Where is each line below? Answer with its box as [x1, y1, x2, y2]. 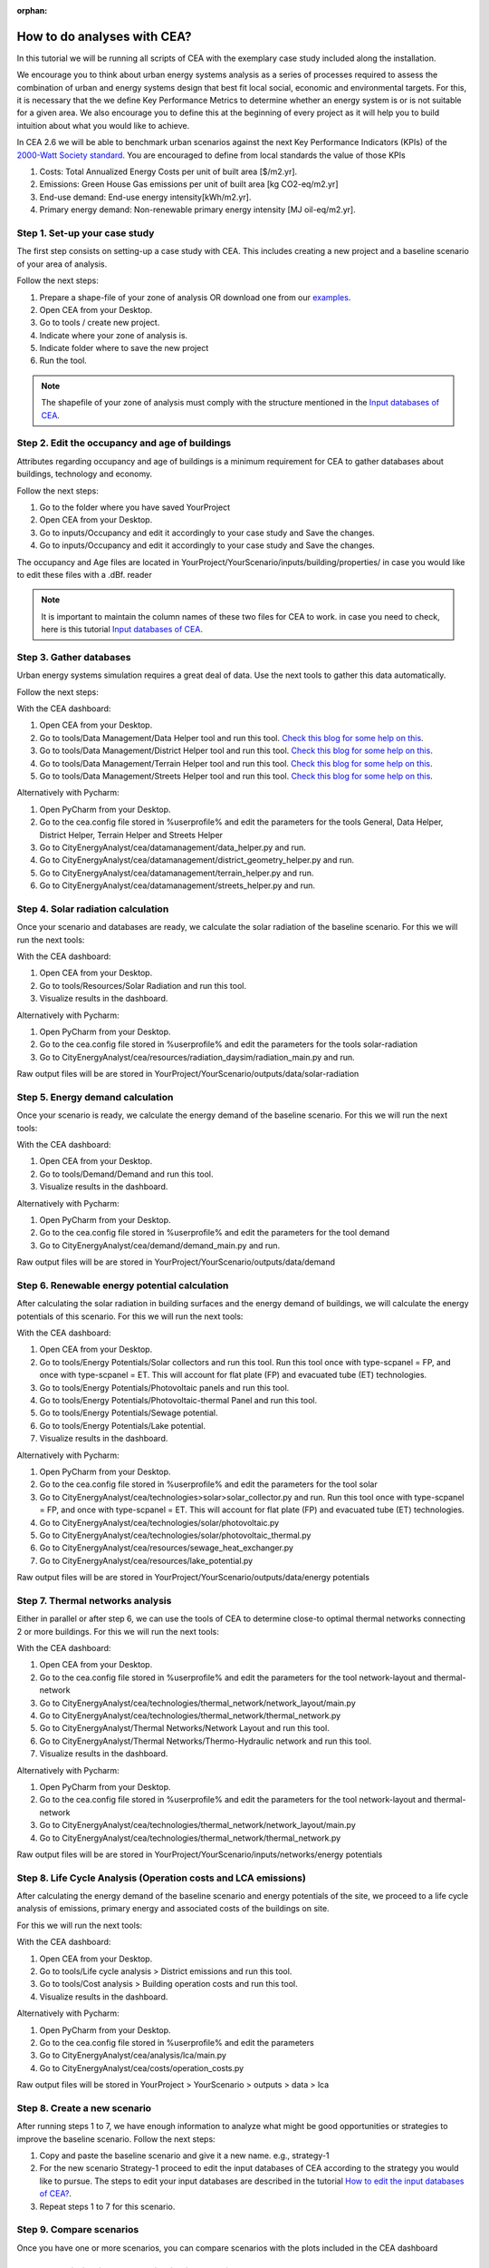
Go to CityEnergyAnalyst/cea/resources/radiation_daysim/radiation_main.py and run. [39, 1051, 355, 1062]
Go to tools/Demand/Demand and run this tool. [39, 1168, 214, 1179]
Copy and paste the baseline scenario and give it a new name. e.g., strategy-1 [39, 2150, 330, 2161]
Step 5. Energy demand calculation [16, 1090, 174, 1103]
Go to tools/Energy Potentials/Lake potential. [39, 1420, 206, 1431]
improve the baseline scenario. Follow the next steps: [16, 2133, 216, 2145]
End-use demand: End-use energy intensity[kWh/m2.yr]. [39, 191, 252, 202]
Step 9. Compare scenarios [16, 2224, 139, 2236]
